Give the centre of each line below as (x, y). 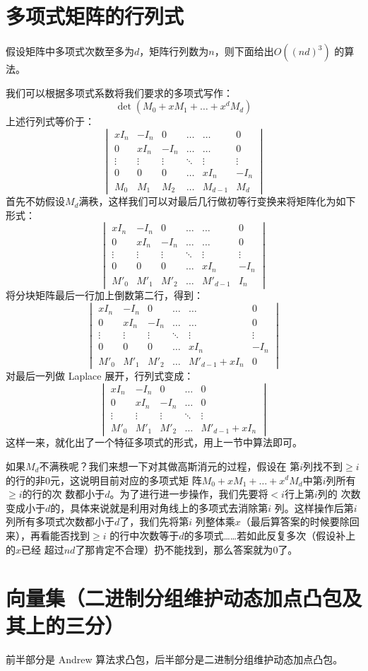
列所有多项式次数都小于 (60, 521)
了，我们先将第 (154, 521)
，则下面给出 (244, 51)
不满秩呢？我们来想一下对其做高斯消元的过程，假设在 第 (170, 466)
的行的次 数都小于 (64, 494)
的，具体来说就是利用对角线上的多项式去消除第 (159, 507)
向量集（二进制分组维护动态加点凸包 (174, 598)
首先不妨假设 (35, 201)
